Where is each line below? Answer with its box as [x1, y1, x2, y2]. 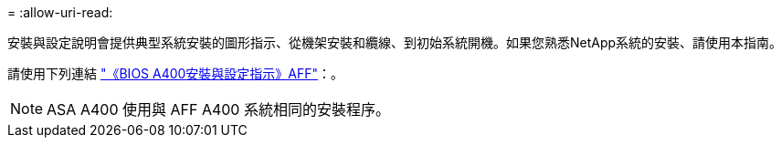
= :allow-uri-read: [7, 5, 113, 20]
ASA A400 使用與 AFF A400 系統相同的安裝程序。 [47, 100, 390, 119]
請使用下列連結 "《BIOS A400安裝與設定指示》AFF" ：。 [7, 66, 344, 81]
